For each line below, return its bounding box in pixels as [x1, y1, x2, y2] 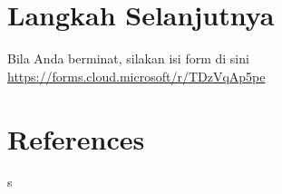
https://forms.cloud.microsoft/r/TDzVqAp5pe [7, 66, 266, 85]
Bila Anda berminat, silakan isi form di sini [7, 49, 249, 68]
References [7, 120, 145, 157]
